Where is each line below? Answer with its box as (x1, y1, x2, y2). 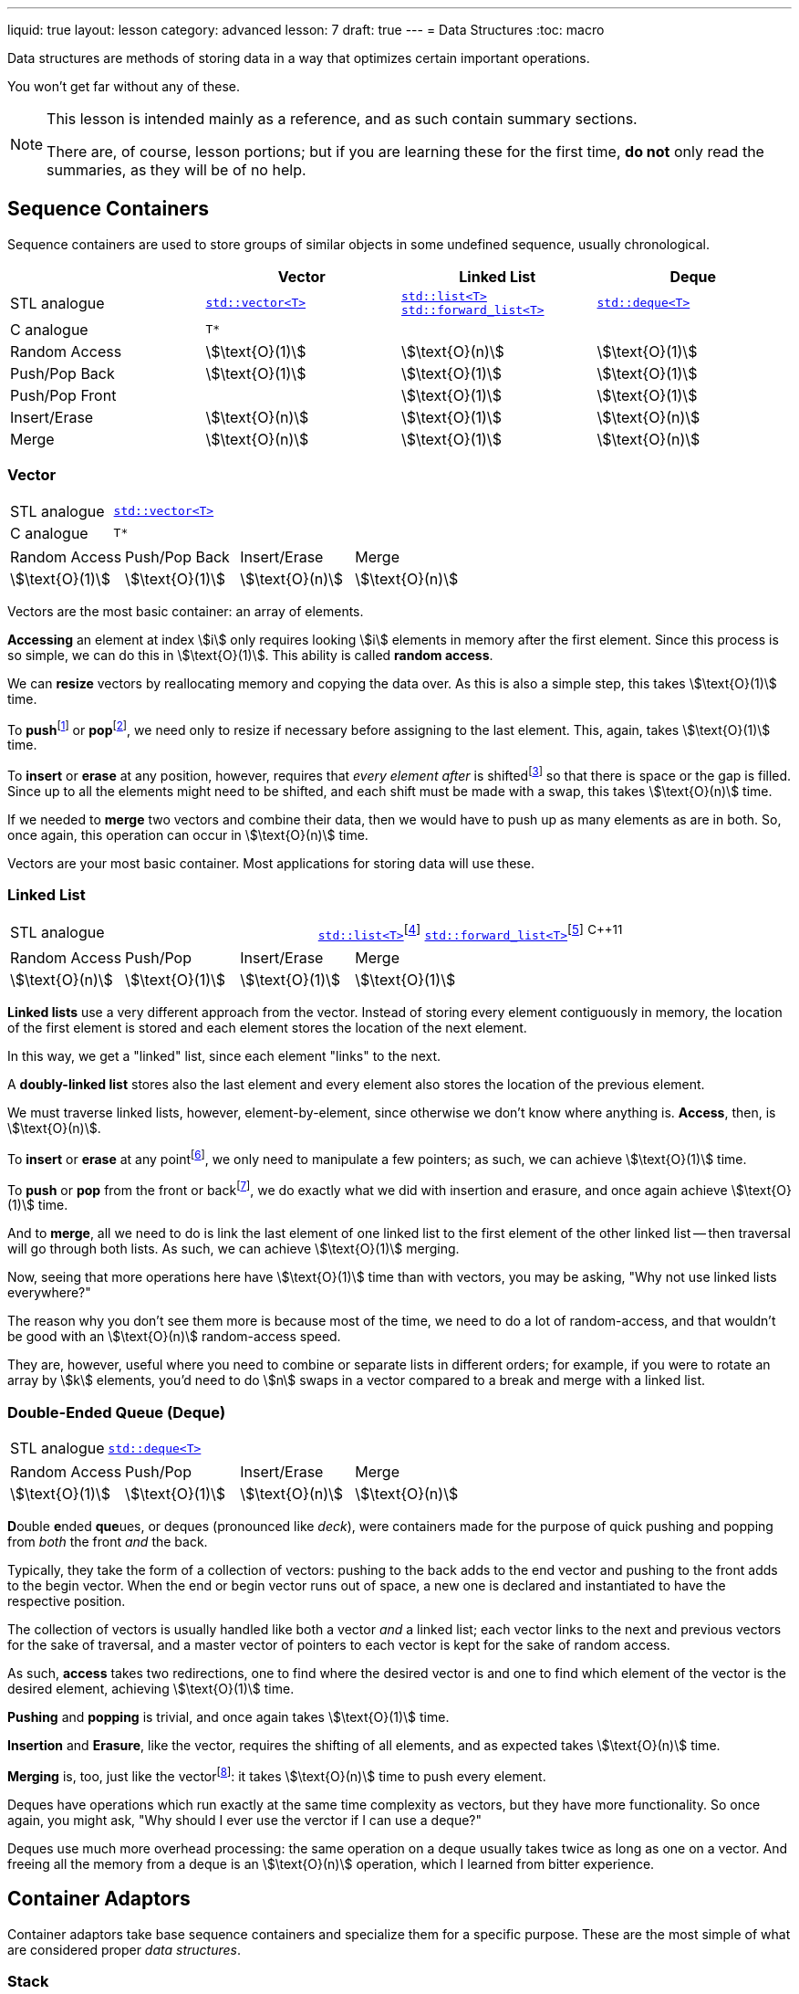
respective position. (7, 1593, 126, 1610)
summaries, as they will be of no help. (47, 161, 306, 179)
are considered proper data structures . (7, 1941, 241, 1957)
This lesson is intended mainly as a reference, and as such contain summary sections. (47, 110, 638, 128)
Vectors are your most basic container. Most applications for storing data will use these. (7, 855, 534, 871)
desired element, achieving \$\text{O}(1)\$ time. (7, 1681, 295, 1697)
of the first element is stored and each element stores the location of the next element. (7, 1019, 527, 1035)
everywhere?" (7, 1285, 91, 1301)
